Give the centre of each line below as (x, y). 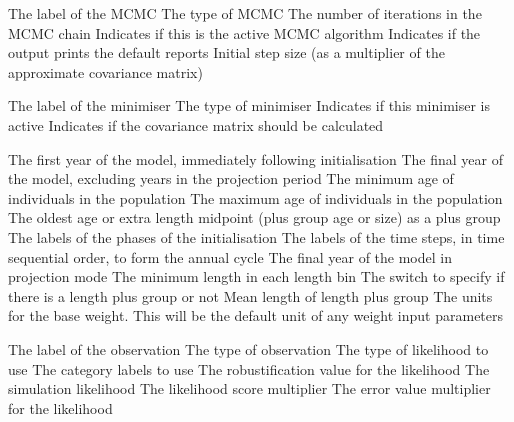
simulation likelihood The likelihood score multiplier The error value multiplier (249, 388)
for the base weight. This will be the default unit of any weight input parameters (256, 315)
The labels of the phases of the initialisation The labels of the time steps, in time (256, 236)
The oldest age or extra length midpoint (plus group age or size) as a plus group (254, 217)
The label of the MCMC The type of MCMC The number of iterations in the (245, 13)
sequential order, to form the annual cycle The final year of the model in (230, 256)
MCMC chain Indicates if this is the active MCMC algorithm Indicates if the (244, 32)
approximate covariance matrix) (105, 71)
